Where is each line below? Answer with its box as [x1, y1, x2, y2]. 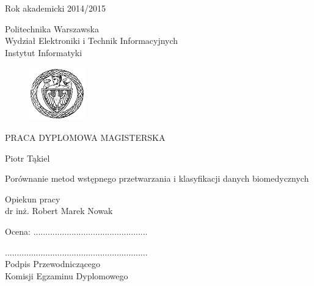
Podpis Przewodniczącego [5, 257, 101, 270]
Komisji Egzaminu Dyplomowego [5, 269, 128, 282]
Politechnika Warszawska [5, 22, 99, 35]
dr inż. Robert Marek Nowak [5, 204, 113, 217]
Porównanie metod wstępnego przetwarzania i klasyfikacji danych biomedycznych [5, 172, 309, 185]
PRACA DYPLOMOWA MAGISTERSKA [5, 130, 166, 143]
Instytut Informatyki [5, 46, 82, 59]
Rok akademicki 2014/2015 [5, 2, 106, 14]
